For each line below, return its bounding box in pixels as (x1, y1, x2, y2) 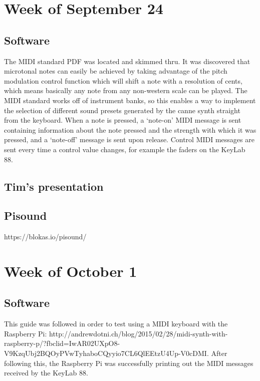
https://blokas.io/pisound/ (4, 231, 87, 242)
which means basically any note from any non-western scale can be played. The (4, 85, 247, 96)
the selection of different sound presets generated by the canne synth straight (4, 105, 240, 115)
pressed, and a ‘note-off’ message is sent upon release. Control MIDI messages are (4, 134, 254, 145)
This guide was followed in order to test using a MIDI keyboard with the (4, 318, 228, 329)
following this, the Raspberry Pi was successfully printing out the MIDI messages (4, 357, 253, 368)
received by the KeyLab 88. (4, 367, 88, 378)
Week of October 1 (4, 260, 137, 281)
